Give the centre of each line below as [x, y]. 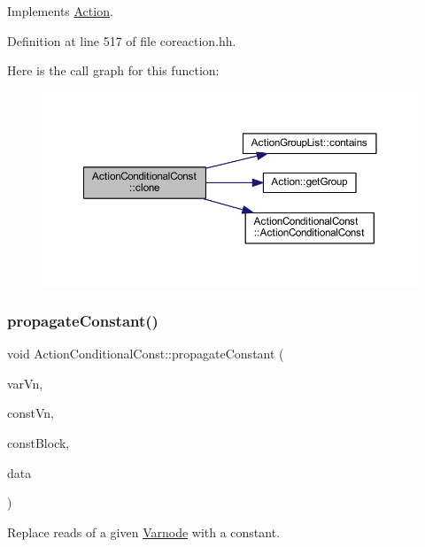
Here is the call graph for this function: [113, 70]
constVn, [31, 413]
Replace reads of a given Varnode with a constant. [144, 532]
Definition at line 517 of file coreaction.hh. [122, 40]
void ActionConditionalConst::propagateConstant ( [146, 354]
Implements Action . [60, 11]
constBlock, [39, 442]
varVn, [25, 383]
